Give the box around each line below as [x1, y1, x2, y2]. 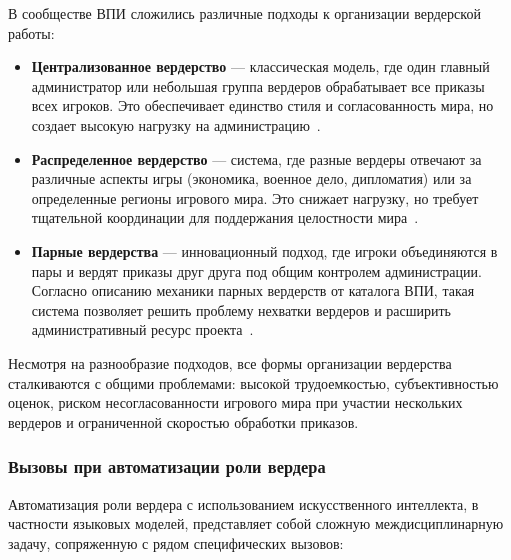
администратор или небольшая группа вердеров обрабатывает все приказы [31, 75, 485, 96]
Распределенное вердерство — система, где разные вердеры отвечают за [31, 148, 482, 169]
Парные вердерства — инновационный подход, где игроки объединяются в [31, 240, 498, 261]
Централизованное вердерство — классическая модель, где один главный [31, 56, 490, 77]
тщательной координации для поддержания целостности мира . [31, 207, 419, 228]
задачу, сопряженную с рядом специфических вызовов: [8, 532, 344, 553]
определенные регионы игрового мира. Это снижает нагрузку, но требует [31, 187, 479, 208]
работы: [8, 22, 55, 43]
